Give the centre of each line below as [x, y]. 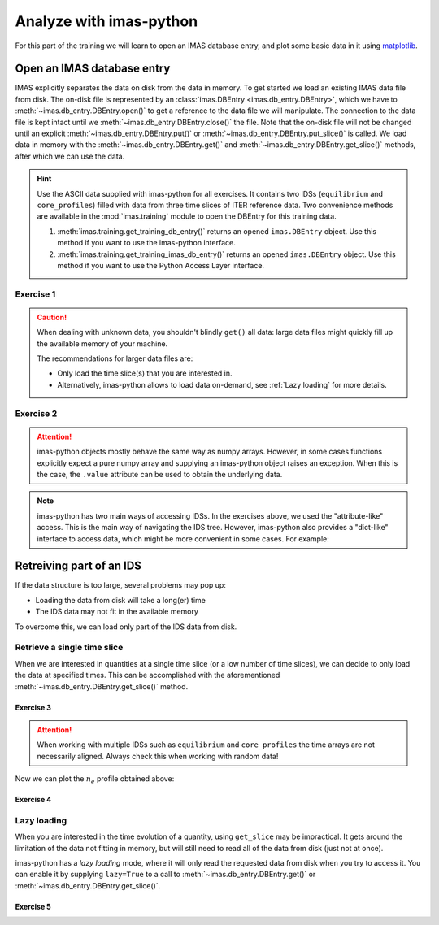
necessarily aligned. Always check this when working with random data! [158, 756]
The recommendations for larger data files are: [115, 358]
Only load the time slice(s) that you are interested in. [145, 373]
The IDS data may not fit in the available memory [117, 612]
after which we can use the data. [70, 156]
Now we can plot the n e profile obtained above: [95, 780]
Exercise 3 [33, 707]
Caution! [52, 317]
